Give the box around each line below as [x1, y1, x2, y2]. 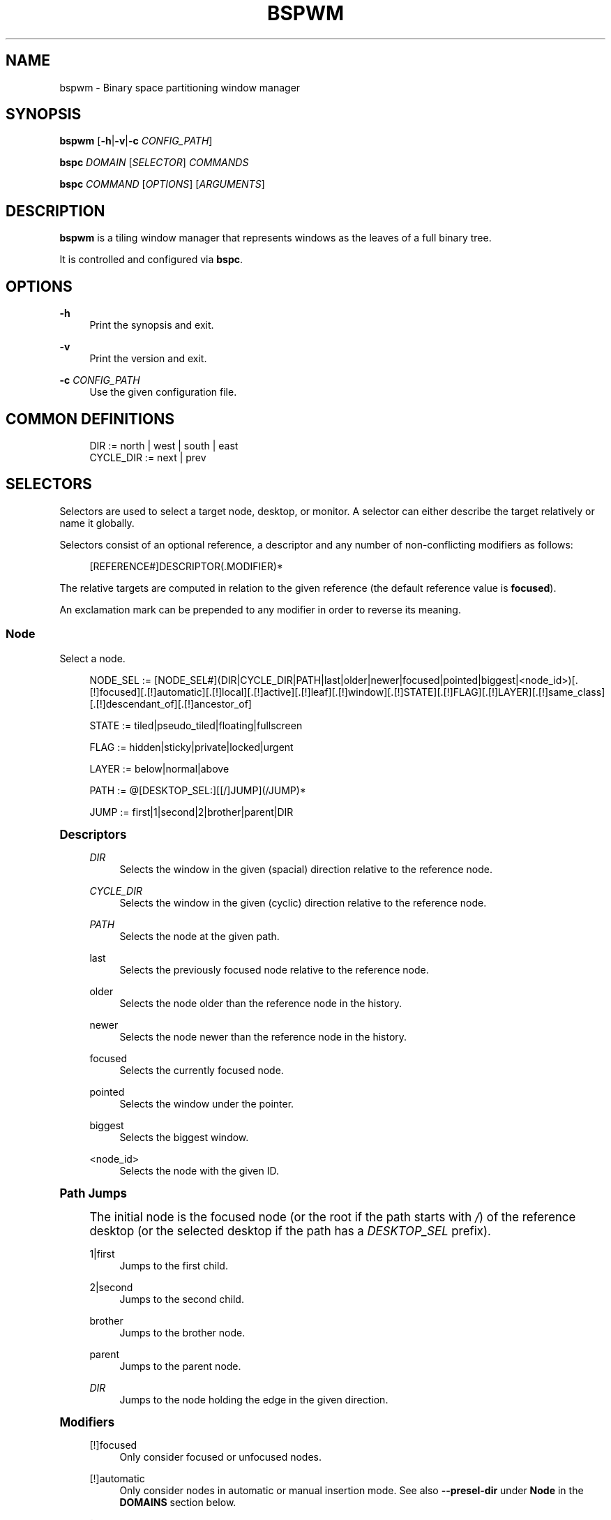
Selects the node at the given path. [119, 930, 280, 942]
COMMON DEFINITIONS [6, 410, 174, 428]
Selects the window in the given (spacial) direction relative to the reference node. [119, 863, 493, 875]
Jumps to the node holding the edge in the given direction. [119, 1393, 389, 1406]
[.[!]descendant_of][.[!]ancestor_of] [89, 697, 252, 710]
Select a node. [59, 652, 126, 664]
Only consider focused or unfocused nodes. [119, 1450, 322, 1463]
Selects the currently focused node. [119, 1064, 284, 1076]
